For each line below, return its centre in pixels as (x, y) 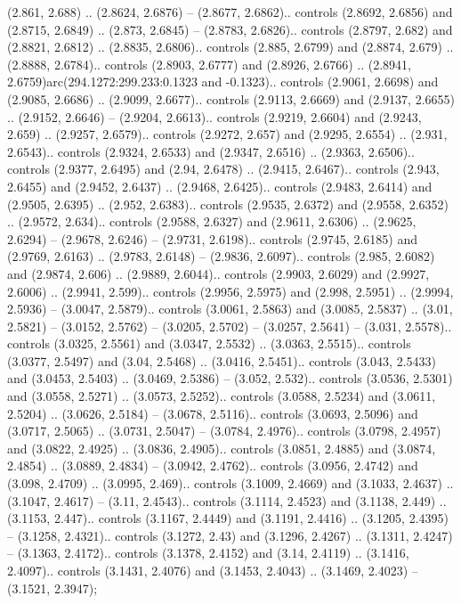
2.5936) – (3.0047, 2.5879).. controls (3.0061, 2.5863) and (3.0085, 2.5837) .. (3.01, (230, 309)
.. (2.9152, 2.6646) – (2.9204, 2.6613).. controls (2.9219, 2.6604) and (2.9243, (214, 116)
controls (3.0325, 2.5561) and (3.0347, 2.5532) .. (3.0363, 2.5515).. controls (209, 343)
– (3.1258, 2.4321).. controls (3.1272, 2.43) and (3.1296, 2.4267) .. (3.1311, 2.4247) (230, 535)
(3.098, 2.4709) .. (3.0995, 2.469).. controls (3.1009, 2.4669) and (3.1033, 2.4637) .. (230, 483)
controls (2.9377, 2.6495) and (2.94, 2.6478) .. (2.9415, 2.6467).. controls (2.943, (223, 169)
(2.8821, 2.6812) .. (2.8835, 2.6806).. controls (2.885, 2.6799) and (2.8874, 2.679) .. (230, 47)
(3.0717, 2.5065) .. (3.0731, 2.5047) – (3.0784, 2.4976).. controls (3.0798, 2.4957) (224, 431)
